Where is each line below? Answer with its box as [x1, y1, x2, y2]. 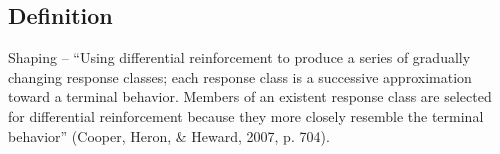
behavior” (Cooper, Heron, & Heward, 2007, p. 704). [8, 125, 330, 146]
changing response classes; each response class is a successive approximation [8, 66, 472, 87]
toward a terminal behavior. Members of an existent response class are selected [8, 86, 492, 107]
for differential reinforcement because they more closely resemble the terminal [8, 105, 484, 126]
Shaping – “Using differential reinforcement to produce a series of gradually [8, 47, 471, 68]
